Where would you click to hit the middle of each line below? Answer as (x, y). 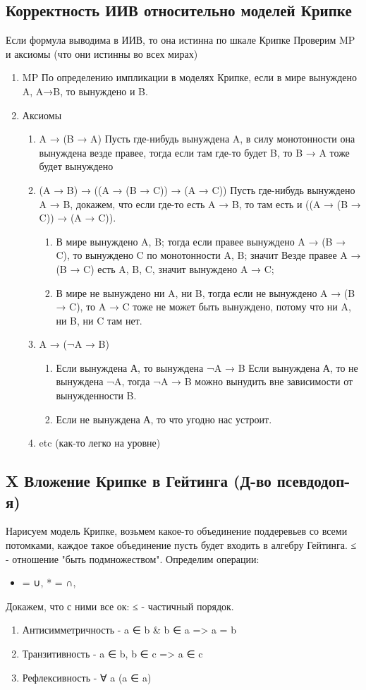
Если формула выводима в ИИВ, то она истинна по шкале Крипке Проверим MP (181, 40)
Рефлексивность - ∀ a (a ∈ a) (87, 677)
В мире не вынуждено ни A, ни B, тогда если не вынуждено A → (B (206, 292)
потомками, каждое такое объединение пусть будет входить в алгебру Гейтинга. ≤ (181, 545)
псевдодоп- (313, 481)
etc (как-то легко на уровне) (100, 443)
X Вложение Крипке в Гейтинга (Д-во (139, 481)
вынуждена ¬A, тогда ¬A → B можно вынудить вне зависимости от (205, 381)
